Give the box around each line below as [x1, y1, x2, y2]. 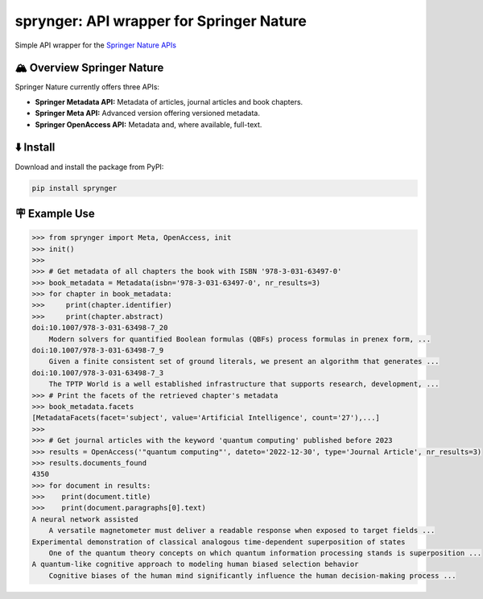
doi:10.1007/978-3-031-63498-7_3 [31, 368, 164, 378]
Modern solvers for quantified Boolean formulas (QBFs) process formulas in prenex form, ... [48, 334, 431, 344]
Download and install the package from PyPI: [14, 162, 164, 171]
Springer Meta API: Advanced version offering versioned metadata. [35, 109, 261, 118]
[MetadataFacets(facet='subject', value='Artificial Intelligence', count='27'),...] [31, 413, 380, 423]
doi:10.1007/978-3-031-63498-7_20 [31, 323, 168, 333]
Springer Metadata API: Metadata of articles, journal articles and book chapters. [35, 97, 303, 106]
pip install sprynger [31, 184, 118, 192]
